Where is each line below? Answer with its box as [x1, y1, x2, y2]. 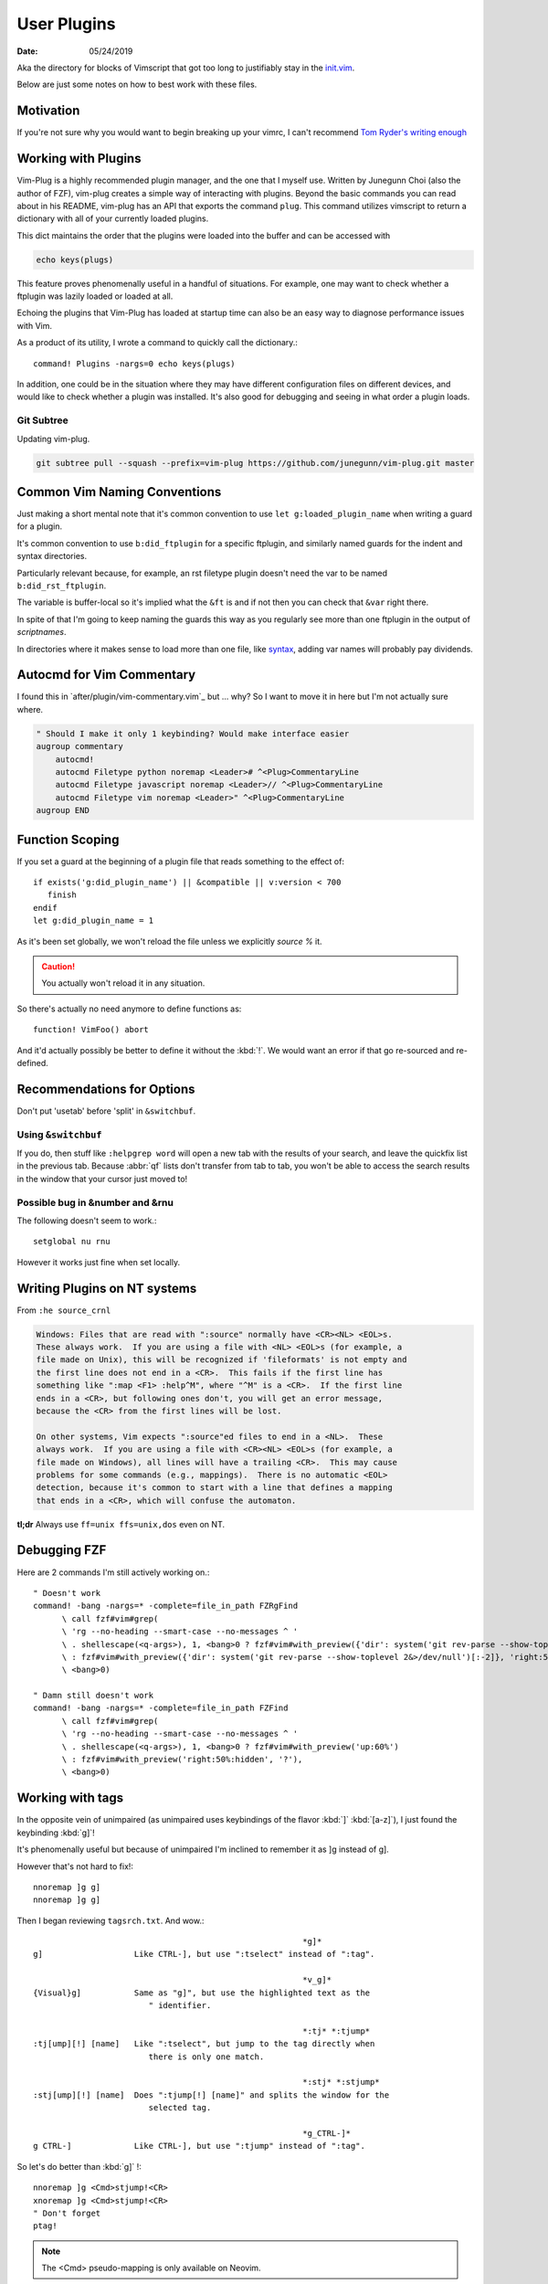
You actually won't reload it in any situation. [41, 978, 205, 989]
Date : [16, 46, 38, 57]
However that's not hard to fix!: [16, 1860, 134, 1872]
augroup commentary [36, 741, 123, 752]
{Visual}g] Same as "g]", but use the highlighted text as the [33, 1987, 371, 1998]
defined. [16, 1057, 49, 1068]
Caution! [41, 961, 76, 972]
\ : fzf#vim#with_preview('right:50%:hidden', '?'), [61, 1754, 303, 1765]
